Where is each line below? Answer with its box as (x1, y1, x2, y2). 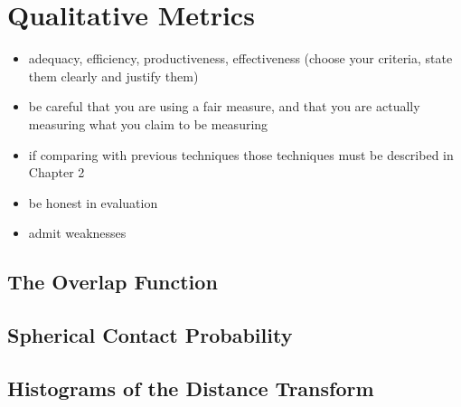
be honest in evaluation (28, 193, 158, 212)
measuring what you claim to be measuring (28, 114, 268, 133)
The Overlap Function (7, 268, 218, 296)
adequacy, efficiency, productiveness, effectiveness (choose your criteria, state (28, 49, 453, 68)
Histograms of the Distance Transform (7, 374, 374, 402)
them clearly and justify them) (28, 66, 199, 85)
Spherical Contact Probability (7, 321, 293, 349)
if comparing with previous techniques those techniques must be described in (28, 145, 454, 164)
